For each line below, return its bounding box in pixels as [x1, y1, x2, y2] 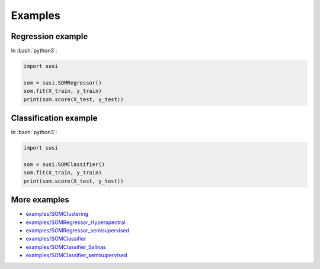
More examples [11, 195, 69, 205]
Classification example [11, 113, 98, 124]
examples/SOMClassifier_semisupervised [25, 252, 127, 259]
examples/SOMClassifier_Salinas [25, 243, 106, 251]
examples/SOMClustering [25, 210, 89, 218]
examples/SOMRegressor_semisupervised [25, 226, 130, 234]
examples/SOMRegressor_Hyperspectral [25, 219, 126, 226]
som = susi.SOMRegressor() [23, 79, 102, 86]
